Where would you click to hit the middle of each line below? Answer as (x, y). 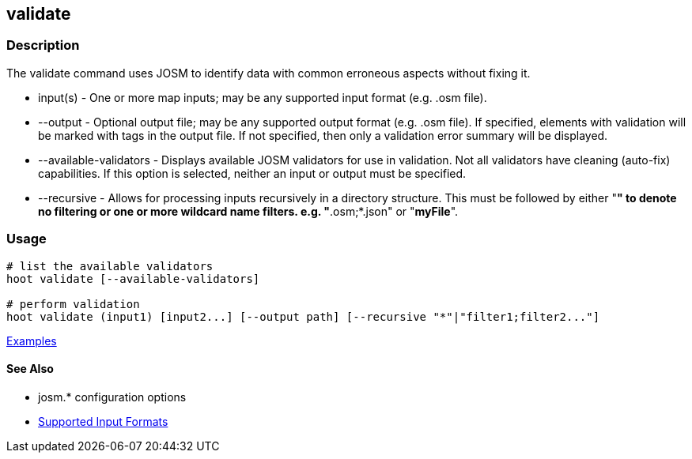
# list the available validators (110, 266)
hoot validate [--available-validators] (133, 278)
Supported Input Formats (103, 421)
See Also (30, 369)
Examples (32, 340)
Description (43, 45)
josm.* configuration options (112, 397)
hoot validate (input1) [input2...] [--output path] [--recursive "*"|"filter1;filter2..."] (303, 316)
